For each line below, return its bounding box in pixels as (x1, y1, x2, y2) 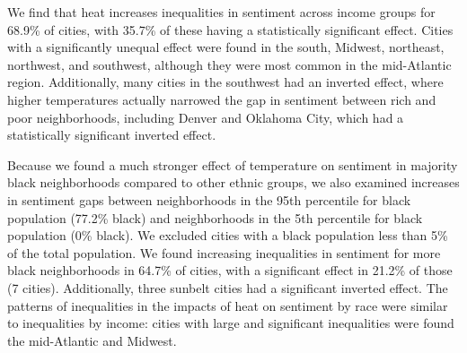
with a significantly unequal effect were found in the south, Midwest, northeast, (7, 38, 445, 56)
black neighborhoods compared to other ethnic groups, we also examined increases (7, 173, 460, 192)
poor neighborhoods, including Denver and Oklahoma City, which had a (7, 108, 404, 126)
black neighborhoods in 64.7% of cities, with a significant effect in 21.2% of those (7, 261, 453, 280)
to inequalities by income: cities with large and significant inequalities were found (7, 314, 454, 332)
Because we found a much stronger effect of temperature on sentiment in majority (7, 155, 458, 174)
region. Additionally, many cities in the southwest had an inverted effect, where (7, 73, 444, 91)
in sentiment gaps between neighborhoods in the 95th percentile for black (7, 190, 411, 209)
